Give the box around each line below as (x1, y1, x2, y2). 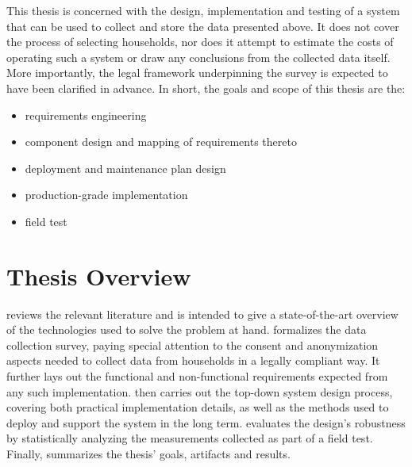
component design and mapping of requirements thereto (25, 133, 297, 150)
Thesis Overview (6, 259, 191, 292)
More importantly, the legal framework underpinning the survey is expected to (6, 64, 388, 81)
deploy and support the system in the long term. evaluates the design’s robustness (6, 414, 406, 431)
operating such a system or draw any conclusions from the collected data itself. (6, 48, 391, 65)
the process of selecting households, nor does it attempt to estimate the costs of (6, 33, 394, 50)
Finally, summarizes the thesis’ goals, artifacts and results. (6, 446, 291, 461)
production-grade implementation (25, 186, 188, 203)
